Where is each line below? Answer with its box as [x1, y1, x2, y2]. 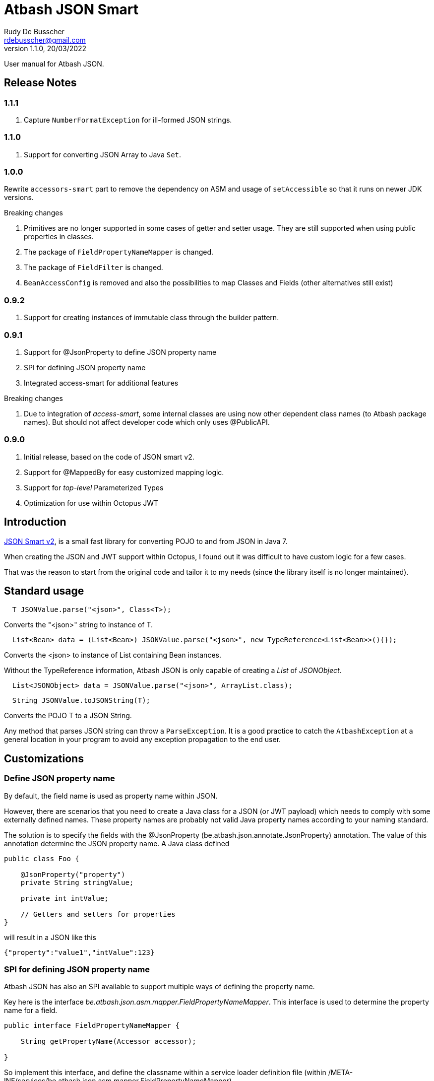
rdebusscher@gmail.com [4, 35, 86, 44]
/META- [328, 1068, 353, 1077]
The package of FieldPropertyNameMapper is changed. [24, 248, 214, 257]
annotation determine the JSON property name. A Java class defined [4, 839, 230, 848]
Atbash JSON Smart [4, 1, 138, 18]
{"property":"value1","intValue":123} [4, 948, 155, 956]
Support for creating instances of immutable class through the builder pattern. [24, 313, 279, 322]
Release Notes [4, 76, 77, 89]
